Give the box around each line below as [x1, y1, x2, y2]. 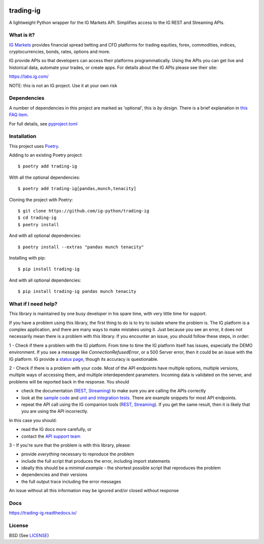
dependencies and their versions [21, 472, 88, 477]
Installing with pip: [9, 255, 46, 260]
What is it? [9, 32, 35, 39]
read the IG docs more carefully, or [21, 426, 92, 432]
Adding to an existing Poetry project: [9, 152, 83, 158]
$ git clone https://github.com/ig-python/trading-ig [18, 208, 149, 214]
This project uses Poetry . [9, 143, 60, 149]
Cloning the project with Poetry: [9, 196, 73, 203]
